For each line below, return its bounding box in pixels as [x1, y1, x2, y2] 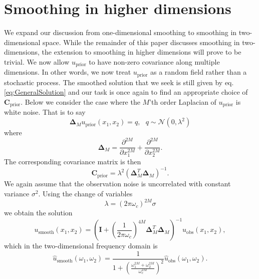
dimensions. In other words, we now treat [4, 67, 131, 77]
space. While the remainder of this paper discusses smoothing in [43, 37, 240, 47]
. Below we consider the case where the [21, 97, 140, 107]
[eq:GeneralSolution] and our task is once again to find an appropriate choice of [4, 87, 248, 97]
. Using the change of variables [38, 188, 133, 198]
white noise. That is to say [4, 107, 86, 117]
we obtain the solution [4, 207, 73, 218]
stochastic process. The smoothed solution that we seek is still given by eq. [4, 77, 234, 87]
